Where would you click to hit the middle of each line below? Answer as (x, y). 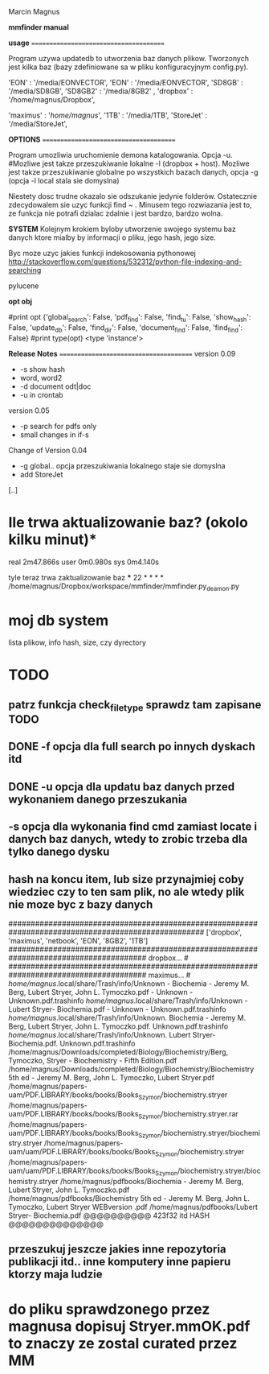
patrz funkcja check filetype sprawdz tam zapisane (135, 706)
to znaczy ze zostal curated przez (123, 1343)
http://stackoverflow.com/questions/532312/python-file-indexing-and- (125, 262)
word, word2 (41, 378)
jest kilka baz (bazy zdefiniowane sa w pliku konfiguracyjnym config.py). (128, 67)
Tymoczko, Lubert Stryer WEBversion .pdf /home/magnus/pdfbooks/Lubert (133, 1207)
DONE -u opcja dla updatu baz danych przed (122, 787)
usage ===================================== (86, 43)
